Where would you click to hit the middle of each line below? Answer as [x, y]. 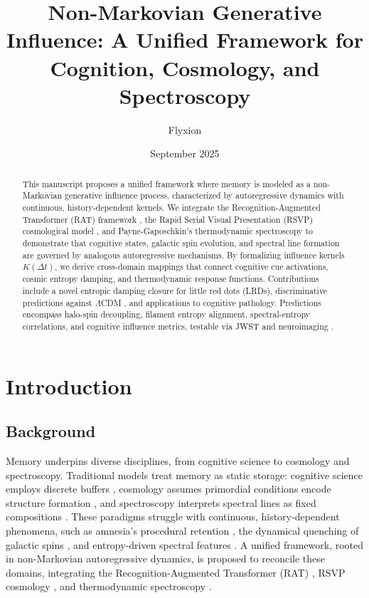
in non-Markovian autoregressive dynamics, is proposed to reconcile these [166, 558]
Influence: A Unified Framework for [185, 40]
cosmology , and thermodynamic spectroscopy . [109, 586]
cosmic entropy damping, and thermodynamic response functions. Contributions [171, 279]
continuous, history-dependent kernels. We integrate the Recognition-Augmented [171, 207]
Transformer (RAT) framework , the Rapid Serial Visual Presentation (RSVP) [168, 219]
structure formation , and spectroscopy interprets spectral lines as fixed [161, 502]
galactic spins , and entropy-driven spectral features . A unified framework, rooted [185, 544]
